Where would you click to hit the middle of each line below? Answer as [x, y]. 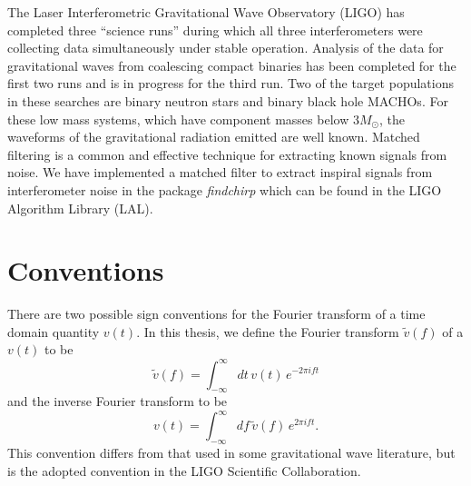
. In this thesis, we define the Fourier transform [268, 331]
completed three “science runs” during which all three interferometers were [215, 30]
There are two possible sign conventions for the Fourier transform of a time [216, 314]
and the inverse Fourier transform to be [118, 401]
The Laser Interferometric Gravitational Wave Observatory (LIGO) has [206, 12]
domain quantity [54, 331]
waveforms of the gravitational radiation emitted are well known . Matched [214, 137]
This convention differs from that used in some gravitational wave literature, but [231, 453]
